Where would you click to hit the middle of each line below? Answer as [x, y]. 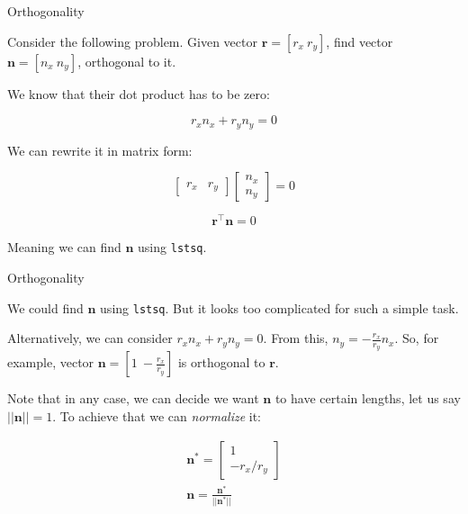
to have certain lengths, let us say [368, 398]
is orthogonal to [221, 362]
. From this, [296, 338]
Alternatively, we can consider [90, 338]
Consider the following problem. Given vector [132, 41]
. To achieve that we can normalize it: [157, 416]
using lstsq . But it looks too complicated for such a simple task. [279, 307]
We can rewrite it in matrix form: [100, 150]
